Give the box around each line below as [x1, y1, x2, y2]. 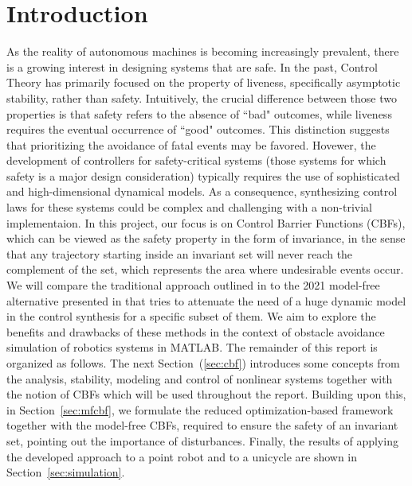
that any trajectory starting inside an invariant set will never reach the [6, 245, 353, 262]
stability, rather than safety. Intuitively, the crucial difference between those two [6, 89, 397, 106]
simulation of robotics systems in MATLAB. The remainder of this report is [6, 339, 378, 356]
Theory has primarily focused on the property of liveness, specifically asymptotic [6, 74, 401, 91]
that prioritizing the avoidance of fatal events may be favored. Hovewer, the [6, 136, 376, 153]
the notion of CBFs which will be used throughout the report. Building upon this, [6, 386, 406, 402]
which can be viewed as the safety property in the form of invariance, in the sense [6, 230, 406, 247]
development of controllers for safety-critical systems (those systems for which [6, 152, 386, 169]
